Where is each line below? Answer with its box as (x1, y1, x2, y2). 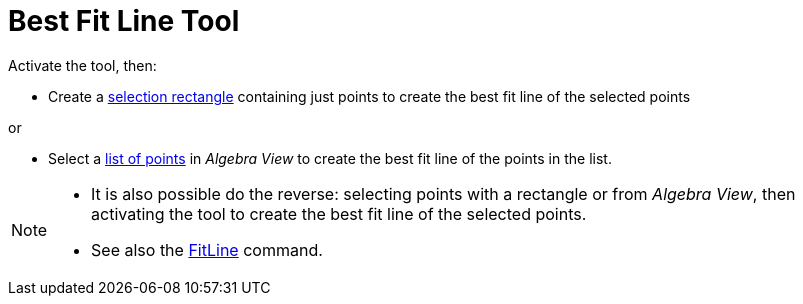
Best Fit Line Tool (8, 4, 240, 38)
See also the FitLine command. (91, 239, 323, 260)
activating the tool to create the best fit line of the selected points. (91, 203, 587, 224)
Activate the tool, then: (8, 56, 157, 74)
